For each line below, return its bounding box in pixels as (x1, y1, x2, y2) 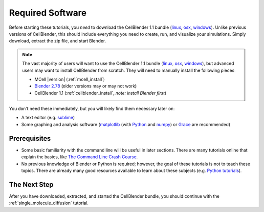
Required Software (9, 7, 87, 18)
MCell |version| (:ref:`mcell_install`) (34, 76, 105, 82)
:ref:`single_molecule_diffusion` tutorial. (9, 200, 89, 206)
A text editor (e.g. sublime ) (21, 115, 75, 121)
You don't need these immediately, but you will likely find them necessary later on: (9, 106, 175, 112)
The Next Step (9, 180, 54, 189)
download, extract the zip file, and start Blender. (9, 38, 106, 44)
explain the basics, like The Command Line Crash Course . (21, 154, 138, 160)
